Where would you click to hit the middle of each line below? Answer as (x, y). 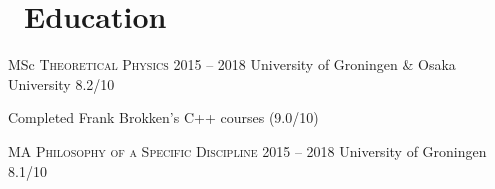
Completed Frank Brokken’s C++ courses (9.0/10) (163, 117)
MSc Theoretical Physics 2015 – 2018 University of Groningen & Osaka (232, 64)
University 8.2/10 (61, 83)
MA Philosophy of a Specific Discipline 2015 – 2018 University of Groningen (247, 150)
